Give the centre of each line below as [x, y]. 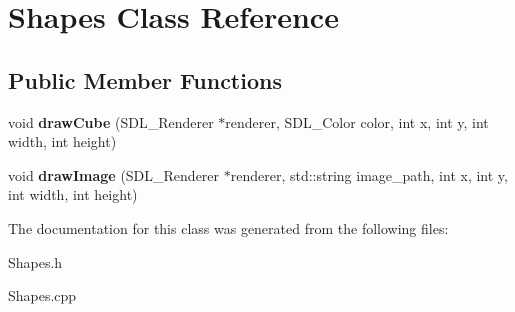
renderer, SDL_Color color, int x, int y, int [357, 121]
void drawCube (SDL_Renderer [111, 121]
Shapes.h [35, 261]
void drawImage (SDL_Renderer [114, 174]
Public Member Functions [145, 79]
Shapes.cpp [42, 295]
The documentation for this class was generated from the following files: [228, 227]
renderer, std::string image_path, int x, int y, [369, 174]
